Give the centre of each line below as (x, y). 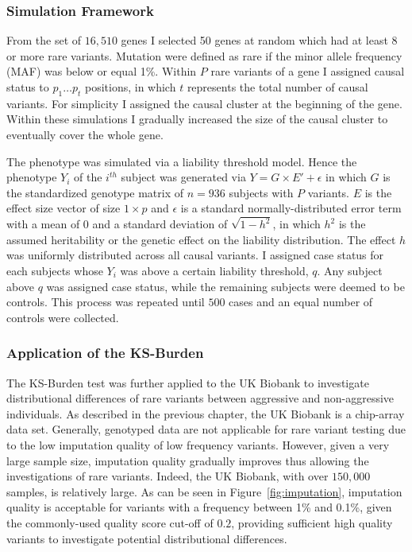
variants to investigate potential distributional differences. (147, 538)
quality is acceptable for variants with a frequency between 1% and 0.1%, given (199, 507)
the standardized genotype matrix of (95, 192)
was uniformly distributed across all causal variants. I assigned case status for (195, 255)
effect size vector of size (64, 208)
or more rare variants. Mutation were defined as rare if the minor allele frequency (204, 55)
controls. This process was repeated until (106, 302)
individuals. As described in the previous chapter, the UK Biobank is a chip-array (206, 413)
